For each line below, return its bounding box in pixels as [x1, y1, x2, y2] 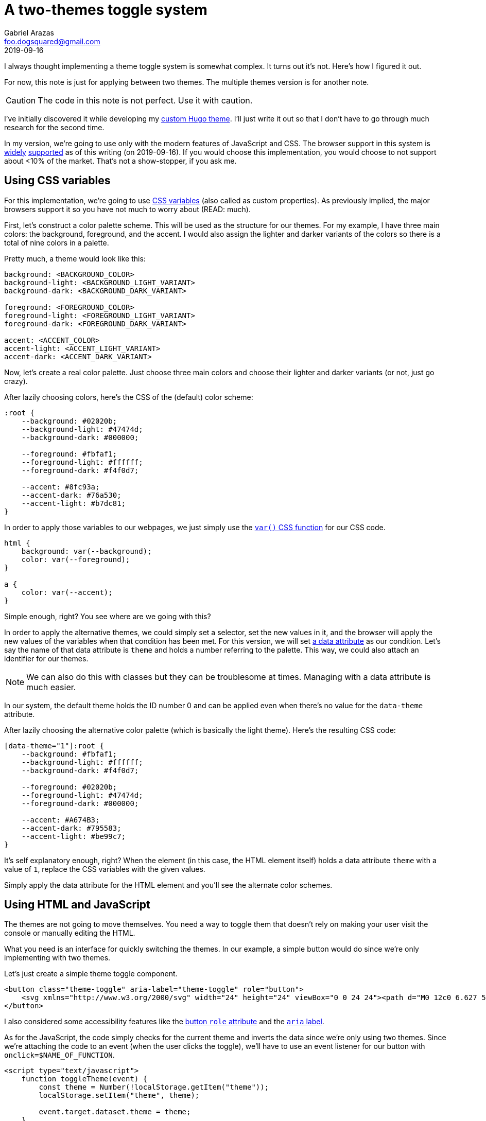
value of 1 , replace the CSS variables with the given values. [4, 864, 205, 873]
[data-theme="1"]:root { [4, 741, 104, 750]
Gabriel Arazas [4, 28, 54, 37]
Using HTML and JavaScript [4, 898, 150, 912]
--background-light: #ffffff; [21, 758, 143, 766]
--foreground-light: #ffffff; [21, 458, 143, 466]
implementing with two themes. [4, 953, 111, 962]
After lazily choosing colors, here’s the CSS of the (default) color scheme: [4, 392, 253, 401]
